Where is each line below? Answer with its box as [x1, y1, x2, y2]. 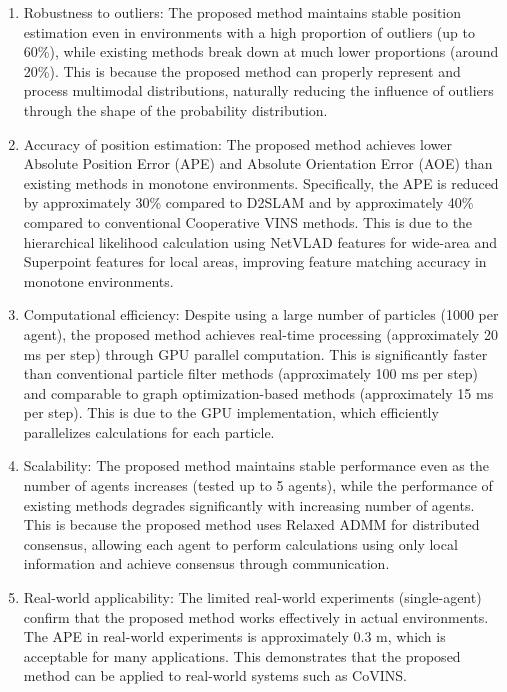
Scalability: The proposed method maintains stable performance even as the [23, 455, 489, 476]
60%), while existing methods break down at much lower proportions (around [23, 41, 499, 62]
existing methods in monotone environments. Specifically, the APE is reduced [23, 172, 499, 193]
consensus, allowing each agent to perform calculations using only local [23, 533, 458, 554]
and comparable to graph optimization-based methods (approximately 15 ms [23, 382, 494, 403]
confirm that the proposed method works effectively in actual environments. [23, 606, 489, 627]
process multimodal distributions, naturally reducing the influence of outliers [23, 80, 494, 101]
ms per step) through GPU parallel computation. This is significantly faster [23, 343, 488, 364]
